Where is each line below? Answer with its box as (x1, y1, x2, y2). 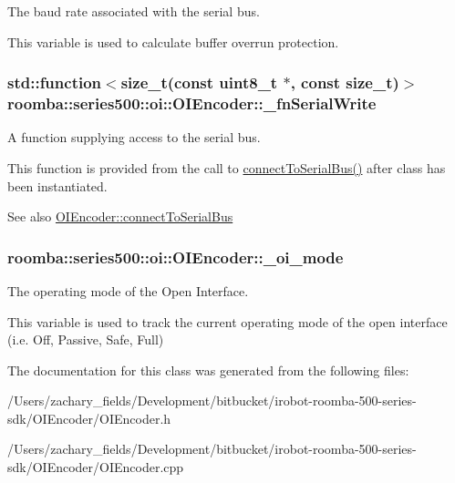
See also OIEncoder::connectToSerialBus (7, 207, 233, 226)
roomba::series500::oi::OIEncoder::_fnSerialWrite (7, 92, 377, 115)
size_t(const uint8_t (120, 71, 278, 94)
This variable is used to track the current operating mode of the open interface (7, 312, 448, 331)
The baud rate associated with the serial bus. (7, 2, 260, 20)
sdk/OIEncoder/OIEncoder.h (7, 408, 171, 427)
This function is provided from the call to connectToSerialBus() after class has (7, 158, 446, 177)
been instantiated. (7, 176, 108, 195)
